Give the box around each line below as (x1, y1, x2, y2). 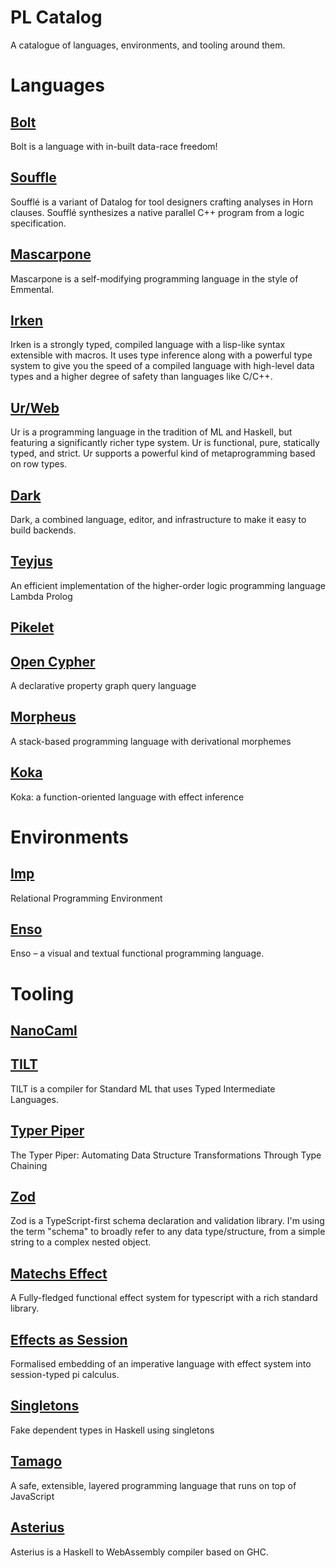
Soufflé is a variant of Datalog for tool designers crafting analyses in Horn (10, 196, 313, 208)
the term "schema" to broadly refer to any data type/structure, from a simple (10, 1226, 326, 1238)
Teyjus (10, 553, 53, 570)
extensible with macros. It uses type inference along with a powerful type (10, 349, 313, 361)
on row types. (10, 458, 68, 470)
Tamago (10, 1453, 63, 1470)
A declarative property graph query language (10, 680, 197, 692)
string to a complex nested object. (10, 1236, 152, 1248)
